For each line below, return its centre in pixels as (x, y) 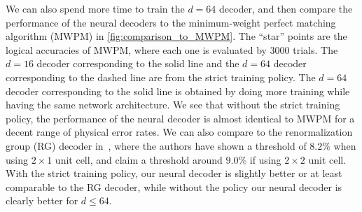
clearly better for (42, 200)
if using (265, 159)
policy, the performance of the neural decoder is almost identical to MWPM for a (180, 118)
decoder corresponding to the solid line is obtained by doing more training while (178, 91)
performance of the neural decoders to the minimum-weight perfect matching (171, 22)
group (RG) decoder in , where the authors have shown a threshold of (156, 145)
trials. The (315, 49)
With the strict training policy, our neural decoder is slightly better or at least (174, 173)
